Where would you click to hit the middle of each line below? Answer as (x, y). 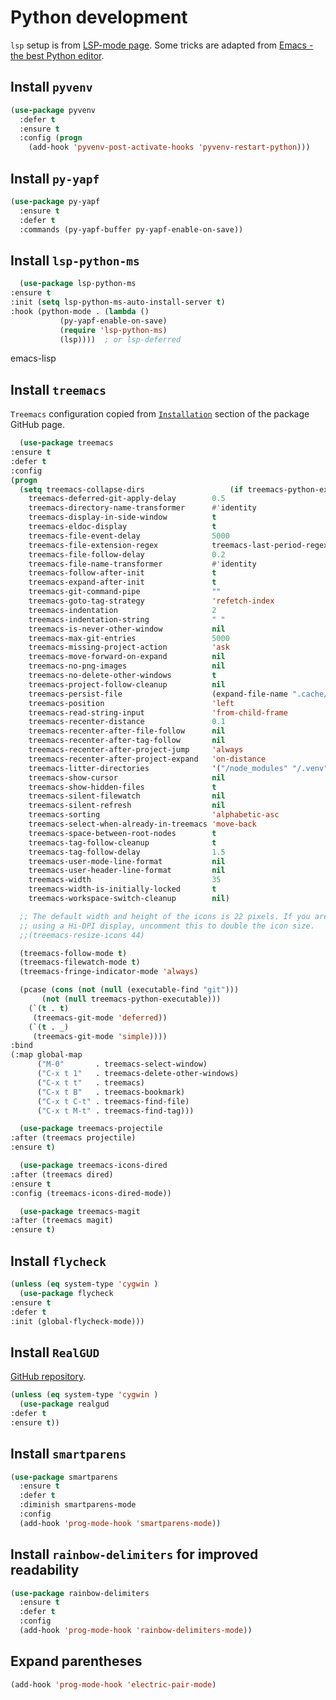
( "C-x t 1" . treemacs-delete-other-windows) (138, 1074)
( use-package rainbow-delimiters (80, 1593)
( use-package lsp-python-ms (78, 284)
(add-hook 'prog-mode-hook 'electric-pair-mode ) (113, 1684)
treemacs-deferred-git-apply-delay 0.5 (127, 499)
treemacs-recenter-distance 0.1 (127, 722)
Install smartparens (68, 1454)
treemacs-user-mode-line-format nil (127, 861)
